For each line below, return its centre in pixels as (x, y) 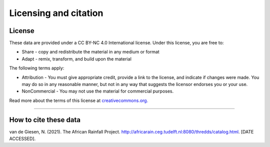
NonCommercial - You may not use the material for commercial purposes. (98, 91)
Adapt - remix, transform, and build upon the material (77, 59)
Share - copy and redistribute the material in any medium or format (90, 52)
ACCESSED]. (22, 139)
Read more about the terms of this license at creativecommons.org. (79, 100)
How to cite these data (45, 120)
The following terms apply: (37, 68)
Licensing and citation (56, 13)
